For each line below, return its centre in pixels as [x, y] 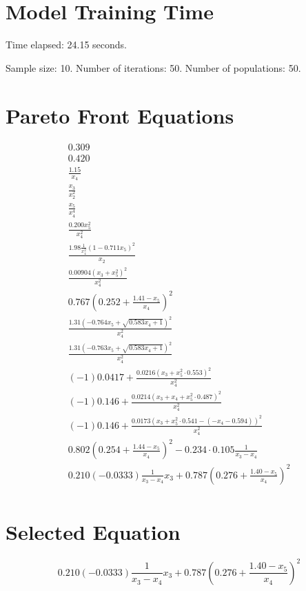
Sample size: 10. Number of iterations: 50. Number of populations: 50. [153, 67]
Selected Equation [93, 532]
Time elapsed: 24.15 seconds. [66, 45]
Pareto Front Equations [120, 115]
